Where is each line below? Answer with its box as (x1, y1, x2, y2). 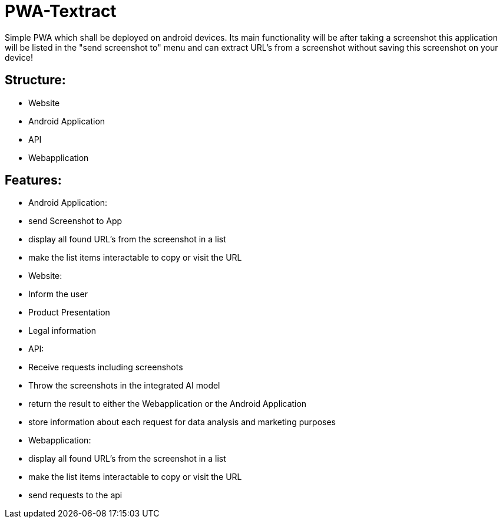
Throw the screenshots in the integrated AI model (28, 380, 220, 391)
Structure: (5, 73, 66, 88)
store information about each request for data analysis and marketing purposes (28, 417, 336, 427)
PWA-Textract (5, 1, 117, 21)
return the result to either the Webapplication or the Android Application (28, 399, 307, 409)
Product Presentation (28, 307, 110, 318)
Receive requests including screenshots (28, 362, 183, 373)
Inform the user (28, 289, 88, 300)
